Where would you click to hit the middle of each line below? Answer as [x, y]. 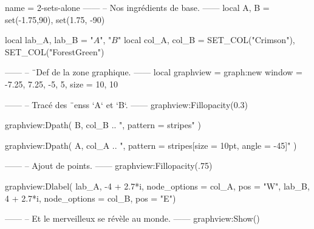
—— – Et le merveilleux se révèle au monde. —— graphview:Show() [132, 218]
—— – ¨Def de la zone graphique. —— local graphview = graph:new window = [154, 72]
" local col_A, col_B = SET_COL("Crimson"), [206, 40]
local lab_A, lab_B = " [49, 40]
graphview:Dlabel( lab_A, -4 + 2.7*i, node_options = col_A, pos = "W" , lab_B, [157, 186]
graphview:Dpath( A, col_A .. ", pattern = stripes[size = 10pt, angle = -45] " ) [151, 145]
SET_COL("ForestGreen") [55, 51]
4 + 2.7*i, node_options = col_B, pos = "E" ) [90, 198]
